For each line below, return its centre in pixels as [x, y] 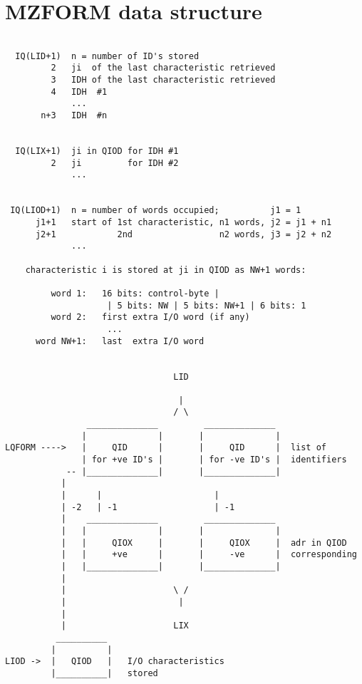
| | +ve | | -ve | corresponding [209, 555]
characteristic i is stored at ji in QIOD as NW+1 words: [166, 270]
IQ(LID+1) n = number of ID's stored [107, 56]
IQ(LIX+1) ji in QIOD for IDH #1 [97, 151]
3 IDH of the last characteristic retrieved [163, 80]
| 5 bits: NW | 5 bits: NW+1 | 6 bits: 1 [207, 305]
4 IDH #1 [79, 92]
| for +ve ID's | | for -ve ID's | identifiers [214, 460]
